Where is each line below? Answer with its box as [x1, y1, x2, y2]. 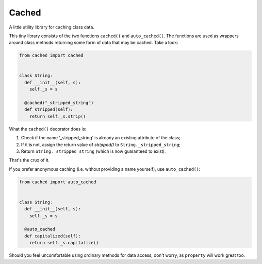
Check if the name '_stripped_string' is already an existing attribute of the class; [21, 135, 180, 141]
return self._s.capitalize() [29, 240, 99, 246]
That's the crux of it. [9, 157, 49, 163]
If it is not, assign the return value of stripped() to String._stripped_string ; [21, 142, 180, 147]
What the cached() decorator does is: [9, 126, 87, 132]
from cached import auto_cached [19, 179, 97, 185]
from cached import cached [19, 53, 83, 58]
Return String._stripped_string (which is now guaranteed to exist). [21, 148, 166, 154]
